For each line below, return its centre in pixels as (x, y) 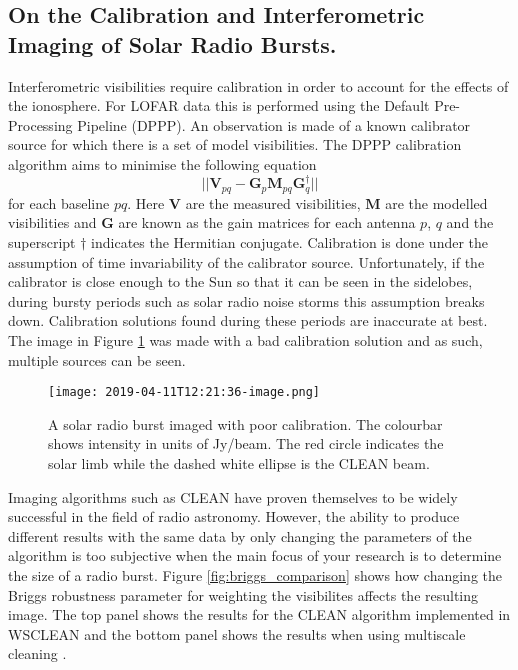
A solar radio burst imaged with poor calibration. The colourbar (245, 423)
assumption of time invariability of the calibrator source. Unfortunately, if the (246, 261)
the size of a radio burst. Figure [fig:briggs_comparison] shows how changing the (255, 574)
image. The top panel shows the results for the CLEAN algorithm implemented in (259, 614)
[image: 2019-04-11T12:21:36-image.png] (184, 392)
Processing (40, 124)
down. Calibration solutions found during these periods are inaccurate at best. (248, 320)
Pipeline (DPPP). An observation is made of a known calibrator (274, 124)
